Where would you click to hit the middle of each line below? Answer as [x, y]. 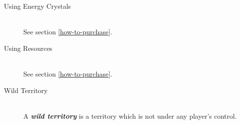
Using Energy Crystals [37, 6]
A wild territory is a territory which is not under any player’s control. [130, 116]
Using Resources [28, 48]
